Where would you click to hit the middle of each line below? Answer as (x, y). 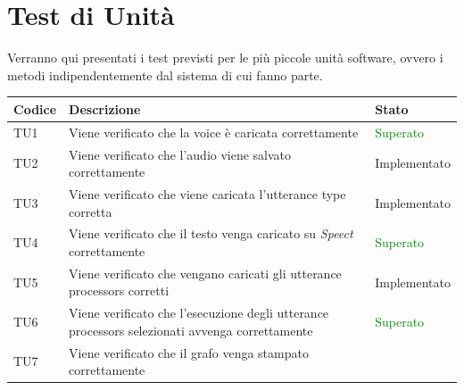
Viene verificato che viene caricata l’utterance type (207, 193)
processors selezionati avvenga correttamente (191, 330)
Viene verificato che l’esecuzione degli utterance (199, 313)
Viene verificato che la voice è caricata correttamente (214, 132)
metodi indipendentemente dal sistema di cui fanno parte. (165, 75)
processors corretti (119, 290)
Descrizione (105, 108)
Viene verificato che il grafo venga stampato (189, 352)
